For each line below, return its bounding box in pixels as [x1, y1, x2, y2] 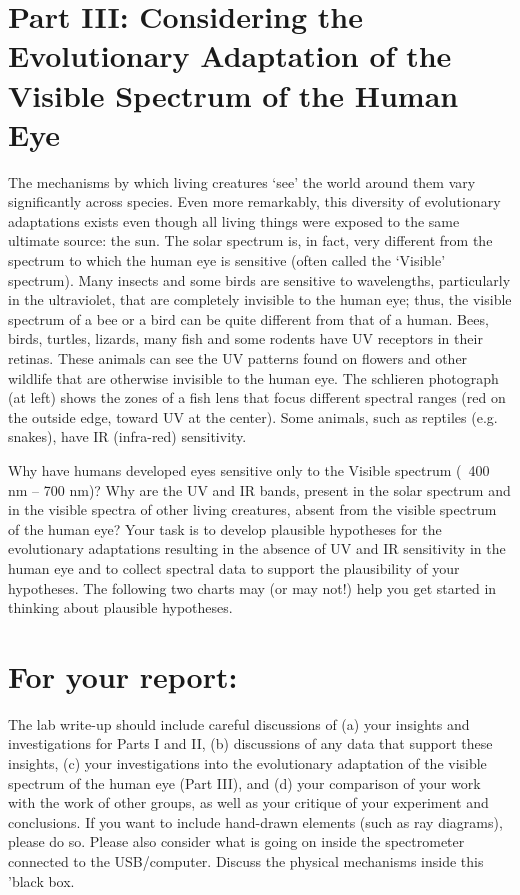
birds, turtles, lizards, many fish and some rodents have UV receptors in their [8, 328, 483, 349]
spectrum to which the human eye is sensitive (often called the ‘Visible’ [8, 250, 446, 271]
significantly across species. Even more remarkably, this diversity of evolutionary [8, 191, 501, 212]
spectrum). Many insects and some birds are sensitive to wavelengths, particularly [8, 269, 511, 290]
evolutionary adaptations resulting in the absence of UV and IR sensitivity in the [8, 538, 506, 559]
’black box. [8, 870, 75, 891]
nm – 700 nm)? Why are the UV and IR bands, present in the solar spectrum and [8, 479, 511, 500]
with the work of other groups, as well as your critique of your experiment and [8, 792, 489, 813]
